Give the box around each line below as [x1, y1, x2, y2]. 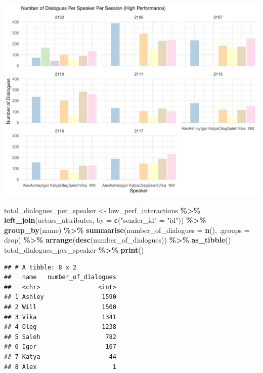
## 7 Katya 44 [4, 353, 116, 360]
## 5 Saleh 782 [4, 333, 116, 341]
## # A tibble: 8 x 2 [4, 263, 77, 271]
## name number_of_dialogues [4, 274, 116, 281]
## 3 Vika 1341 [4, 313, 116, 321]
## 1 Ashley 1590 [4, 293, 116, 301]
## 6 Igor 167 [4, 343, 116, 351]
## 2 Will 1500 [4, 303, 116, 311]
